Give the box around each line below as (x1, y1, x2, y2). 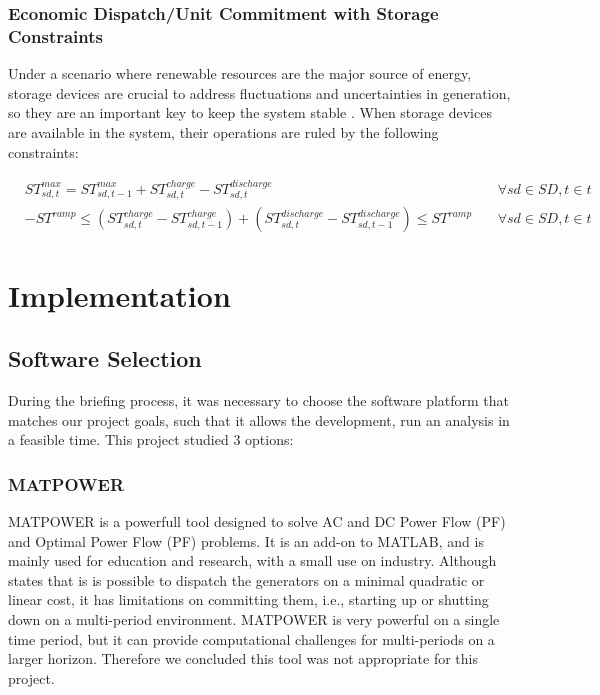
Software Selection (8, 343, 202, 374)
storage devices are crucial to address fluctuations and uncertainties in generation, (8, 82, 511, 103)
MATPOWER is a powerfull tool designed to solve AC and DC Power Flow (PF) (8, 510, 506, 531)
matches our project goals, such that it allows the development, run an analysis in (8, 409, 510, 430)
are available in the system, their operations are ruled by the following (8, 121, 439, 142)
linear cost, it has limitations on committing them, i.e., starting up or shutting (8, 589, 489, 610)
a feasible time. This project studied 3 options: (8, 429, 294, 450)
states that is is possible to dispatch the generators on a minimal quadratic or (8, 569, 485, 590)
